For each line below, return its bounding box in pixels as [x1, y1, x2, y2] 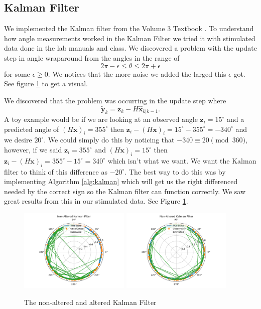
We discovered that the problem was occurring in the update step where [4, 95, 226, 105]
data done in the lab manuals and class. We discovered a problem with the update [4, 43, 257, 53]
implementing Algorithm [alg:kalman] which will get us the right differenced [4, 176, 238, 187]
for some [4, 68, 30, 79]
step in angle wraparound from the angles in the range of [4, 52, 180, 63]
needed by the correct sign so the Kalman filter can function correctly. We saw [4, 186, 246, 196]
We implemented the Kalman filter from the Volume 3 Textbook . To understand [4, 23, 254, 34]
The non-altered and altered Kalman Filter [24, 297, 157, 307]
